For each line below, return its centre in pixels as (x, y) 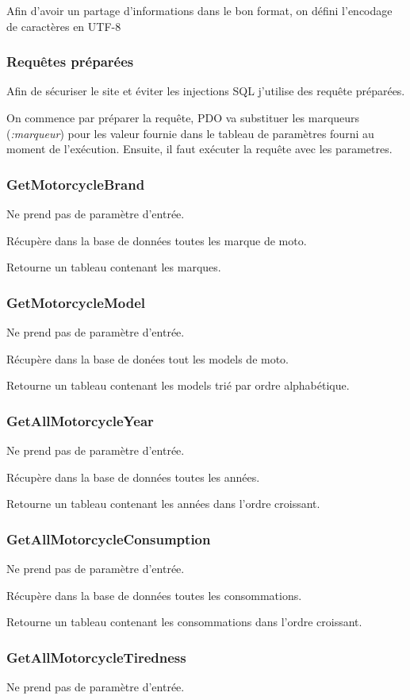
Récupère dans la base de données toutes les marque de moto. (157, 240)
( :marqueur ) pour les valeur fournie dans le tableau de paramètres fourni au (190, 133)
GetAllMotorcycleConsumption (109, 538)
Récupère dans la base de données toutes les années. (133, 477)
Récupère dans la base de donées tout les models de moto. (148, 358)
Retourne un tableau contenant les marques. (114, 267)
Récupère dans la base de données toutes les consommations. (154, 595)
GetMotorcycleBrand (76, 184)
